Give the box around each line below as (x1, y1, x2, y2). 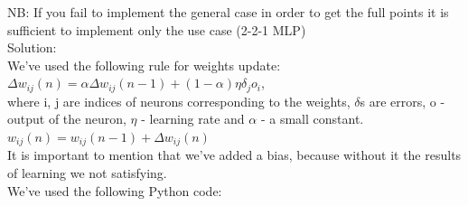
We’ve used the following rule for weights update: (7, 55, 281, 74)
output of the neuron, (7, 109, 126, 128)
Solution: (7, 38, 57, 57)
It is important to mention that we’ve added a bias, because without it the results (7, 145, 462, 164)
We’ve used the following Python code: (7, 181, 222, 200)
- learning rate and (141, 109, 245, 128)
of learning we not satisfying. (7, 164, 167, 183)
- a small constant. (260, 109, 364, 128)
